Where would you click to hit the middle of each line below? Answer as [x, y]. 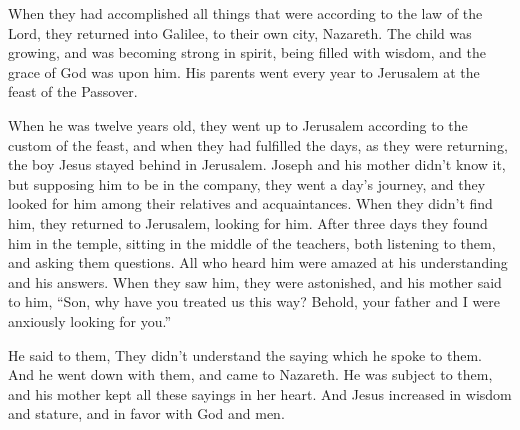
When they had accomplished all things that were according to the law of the [245, 13]
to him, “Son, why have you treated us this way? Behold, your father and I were [254, 301]
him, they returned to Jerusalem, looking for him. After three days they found [248, 222]
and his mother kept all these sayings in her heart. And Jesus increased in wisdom [260, 393]
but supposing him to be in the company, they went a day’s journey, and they [247, 183]
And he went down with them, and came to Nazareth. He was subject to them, [250, 374]
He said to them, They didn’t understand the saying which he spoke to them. [245, 354]
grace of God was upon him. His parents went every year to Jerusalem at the [244, 71]
